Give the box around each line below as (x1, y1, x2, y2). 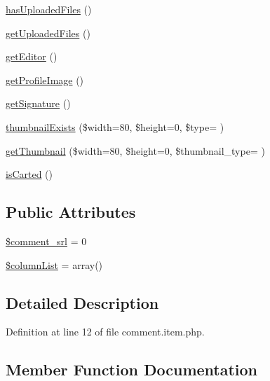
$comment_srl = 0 (6, 233, 87, 248)
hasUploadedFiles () (6, 2, 92, 16)
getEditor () (6, 49, 58, 64)
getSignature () (6, 96, 71, 111)
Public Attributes (6, 201, 136, 223)
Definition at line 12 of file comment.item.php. (6, 324, 205, 339)
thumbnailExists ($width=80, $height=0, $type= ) (6, 119, 224, 134)
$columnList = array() (6, 257, 103, 272)
